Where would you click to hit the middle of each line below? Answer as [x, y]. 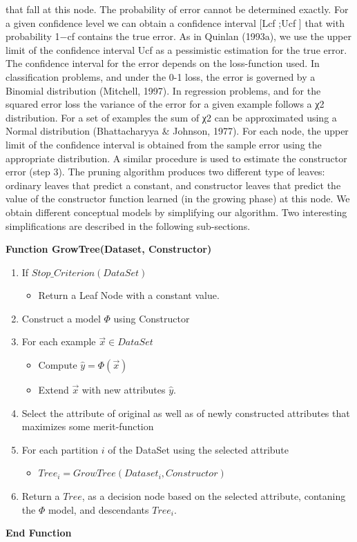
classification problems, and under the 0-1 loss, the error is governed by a [161, 76]
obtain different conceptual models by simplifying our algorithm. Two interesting [176, 212]
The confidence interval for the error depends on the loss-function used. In [163, 63]
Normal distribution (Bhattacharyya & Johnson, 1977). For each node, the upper [177, 131]
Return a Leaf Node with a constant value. [129, 295]
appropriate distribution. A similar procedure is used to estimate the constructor [176, 158]
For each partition [60, 449]
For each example [59, 341]
